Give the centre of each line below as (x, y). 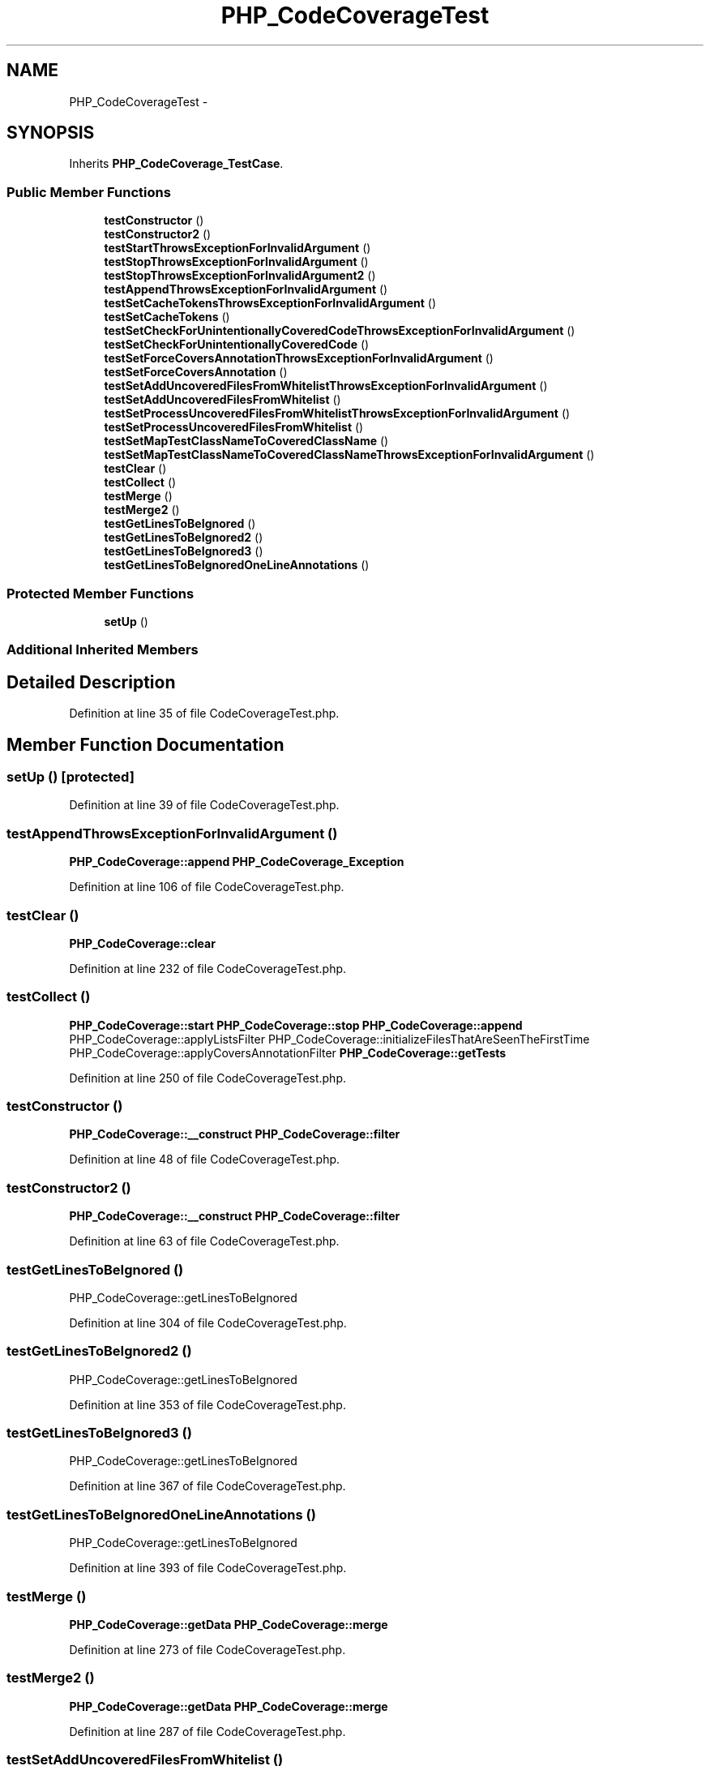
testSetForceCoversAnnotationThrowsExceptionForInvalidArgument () (299, 358)
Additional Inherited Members (103, 650)
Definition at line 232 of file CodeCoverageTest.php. (208, 968)
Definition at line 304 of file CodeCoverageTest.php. (208, 1322)
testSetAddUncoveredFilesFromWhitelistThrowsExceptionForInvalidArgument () (326, 386)
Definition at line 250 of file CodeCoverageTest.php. (207, 1078)
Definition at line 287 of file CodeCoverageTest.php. (207, 1731)
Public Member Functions (89, 192)
